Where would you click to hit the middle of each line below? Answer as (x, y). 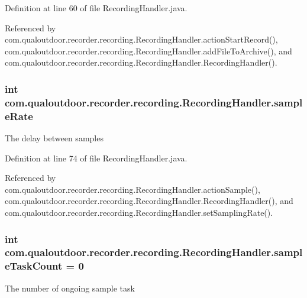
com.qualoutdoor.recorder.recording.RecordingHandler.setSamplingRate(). (139, 212)
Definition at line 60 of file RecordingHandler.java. (96, 8)
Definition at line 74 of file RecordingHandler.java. (96, 158)
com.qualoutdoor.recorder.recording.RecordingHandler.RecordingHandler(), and (149, 201)
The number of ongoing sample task (70, 288)
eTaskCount (34, 266)
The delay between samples (54, 138)
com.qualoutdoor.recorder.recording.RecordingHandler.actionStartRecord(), (141, 39)
